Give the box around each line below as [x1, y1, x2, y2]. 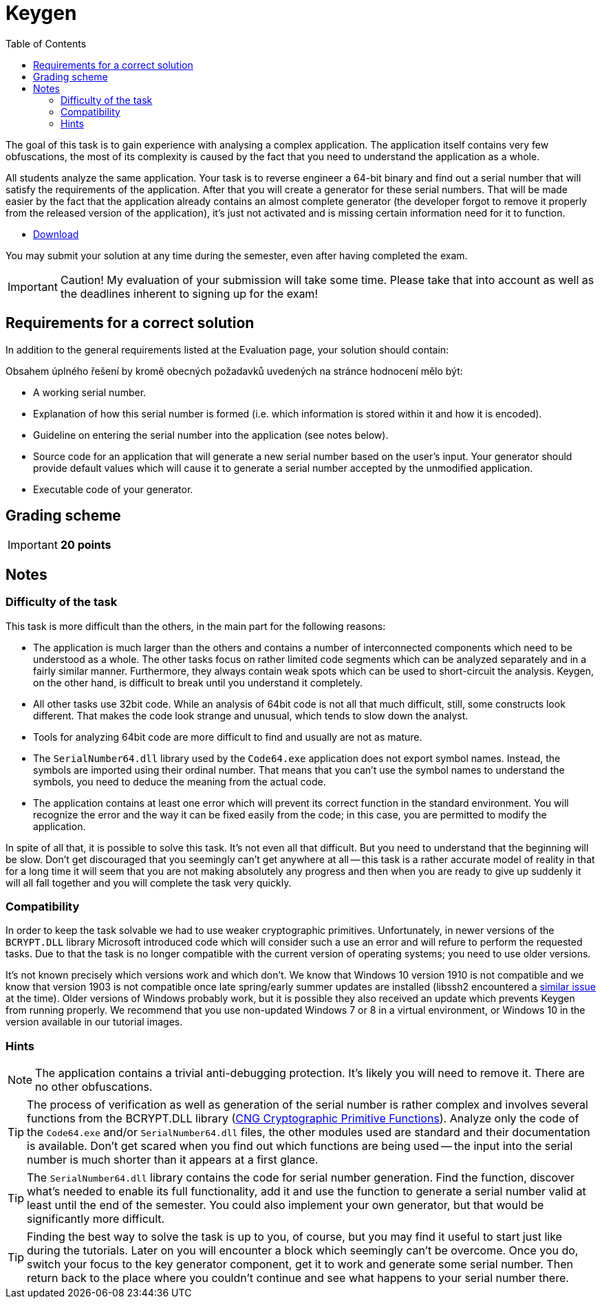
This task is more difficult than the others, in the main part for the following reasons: [6, 620, 386, 632]
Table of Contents [6, 37, 87, 50]
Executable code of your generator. [33, 483, 193, 495]
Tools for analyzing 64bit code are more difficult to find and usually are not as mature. [33, 730, 422, 743]
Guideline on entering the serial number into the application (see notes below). [33, 428, 389, 441]
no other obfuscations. [35, 1080, 153, 1094]
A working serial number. [33, 386, 147, 398]
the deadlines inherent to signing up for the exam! [60, 286, 318, 301]
